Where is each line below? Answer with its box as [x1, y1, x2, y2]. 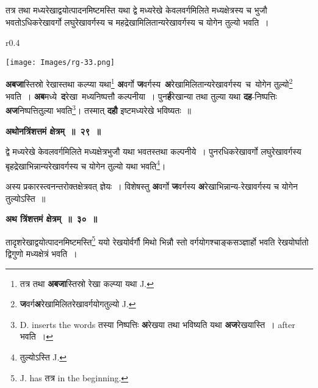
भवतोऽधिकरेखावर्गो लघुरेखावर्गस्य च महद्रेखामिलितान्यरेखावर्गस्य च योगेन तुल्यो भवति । [5, 15, 269, 28]
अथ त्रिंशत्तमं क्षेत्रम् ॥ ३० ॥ [5, 212, 98, 225]
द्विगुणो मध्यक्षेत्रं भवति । [5, 247, 78, 259]
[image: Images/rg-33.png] [5, 58, 115, 67]
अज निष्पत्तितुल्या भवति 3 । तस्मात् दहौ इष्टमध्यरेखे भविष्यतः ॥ [5, 102, 192, 116]
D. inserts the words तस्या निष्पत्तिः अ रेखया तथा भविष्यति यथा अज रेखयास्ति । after [20, 318, 295, 330]
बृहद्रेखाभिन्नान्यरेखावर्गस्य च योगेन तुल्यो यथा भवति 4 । [5, 157, 166, 172]
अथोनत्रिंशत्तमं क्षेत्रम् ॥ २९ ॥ [5, 124, 101, 137]
